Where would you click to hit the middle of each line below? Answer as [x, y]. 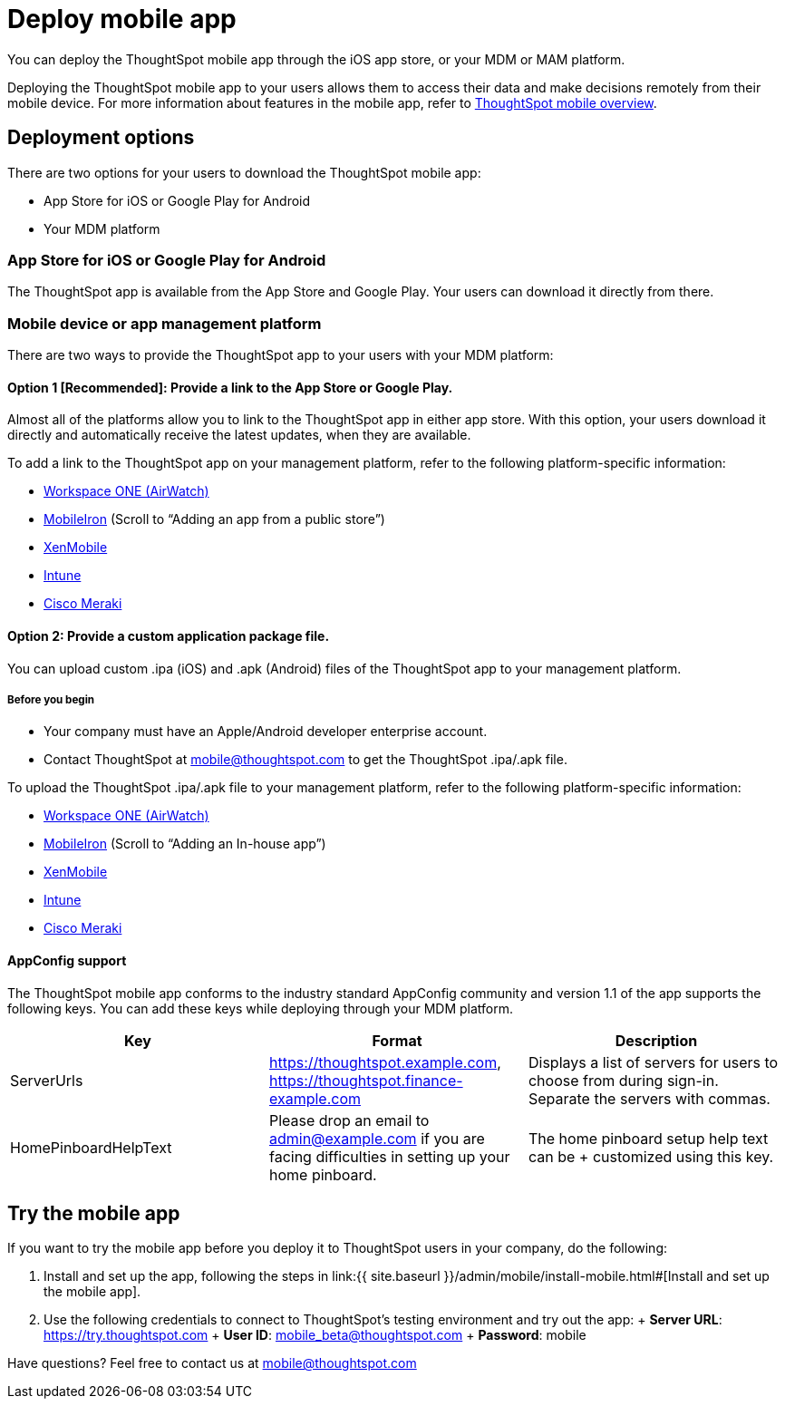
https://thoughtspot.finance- [366, 1080]
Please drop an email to [349, 1120]
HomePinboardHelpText [91, 1147]
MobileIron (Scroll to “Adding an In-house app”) [185, 844]
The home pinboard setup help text [648, 1138]
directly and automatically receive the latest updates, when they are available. [239, 435]
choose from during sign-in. [623, 1080]
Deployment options [101, 138]
